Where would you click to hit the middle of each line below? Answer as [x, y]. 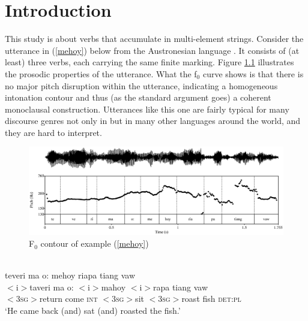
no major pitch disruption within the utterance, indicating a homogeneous [141, 85]
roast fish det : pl [211, 299]
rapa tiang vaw [180, 287]
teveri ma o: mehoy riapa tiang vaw [70, 275]
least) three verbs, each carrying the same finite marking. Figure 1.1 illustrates [149, 62]
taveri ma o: [52, 287]
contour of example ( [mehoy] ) [95, 243]
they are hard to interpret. [53, 132]
